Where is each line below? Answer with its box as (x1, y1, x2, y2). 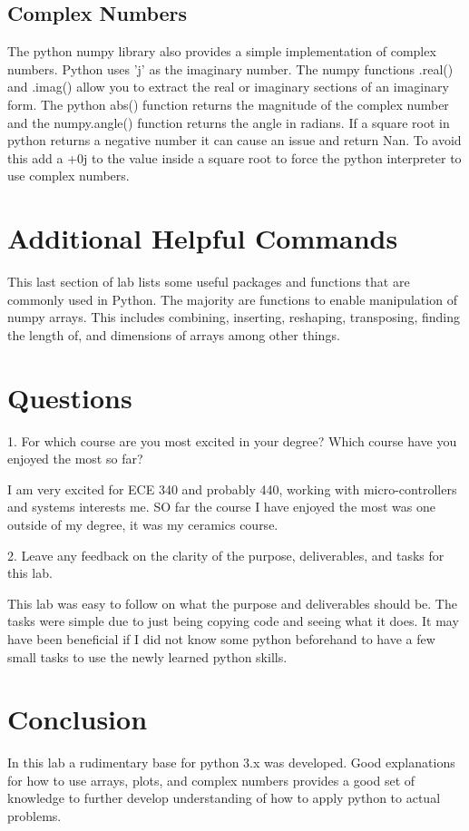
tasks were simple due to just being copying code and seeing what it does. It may (7, 611, 459, 631)
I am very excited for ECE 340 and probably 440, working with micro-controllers (7, 479, 457, 498)
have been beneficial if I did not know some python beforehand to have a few (7, 629, 435, 648)
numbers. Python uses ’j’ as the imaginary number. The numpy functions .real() (7, 59, 454, 78)
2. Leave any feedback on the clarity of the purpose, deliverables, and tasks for (7, 545, 445, 564)
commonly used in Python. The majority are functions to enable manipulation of (7, 289, 457, 308)
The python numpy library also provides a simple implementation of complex (7, 42, 436, 61)
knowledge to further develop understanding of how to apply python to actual (7, 788, 441, 807)
